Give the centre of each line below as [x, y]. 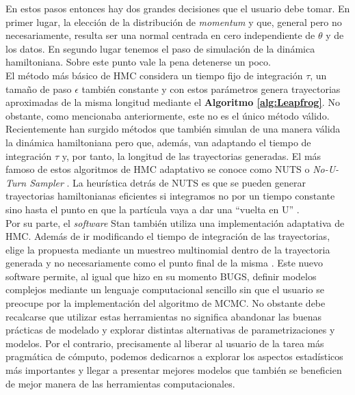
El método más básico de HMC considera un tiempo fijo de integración [154, 75]
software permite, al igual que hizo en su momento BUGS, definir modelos [161, 276]
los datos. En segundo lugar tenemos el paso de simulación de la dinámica [160, 48]
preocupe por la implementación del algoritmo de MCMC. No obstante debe [166, 303]
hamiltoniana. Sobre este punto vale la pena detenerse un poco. [138, 62]
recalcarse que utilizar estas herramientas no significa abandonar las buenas [163, 316]
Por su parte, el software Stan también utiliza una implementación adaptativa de [175, 222]
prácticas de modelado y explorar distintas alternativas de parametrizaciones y [170, 330]
